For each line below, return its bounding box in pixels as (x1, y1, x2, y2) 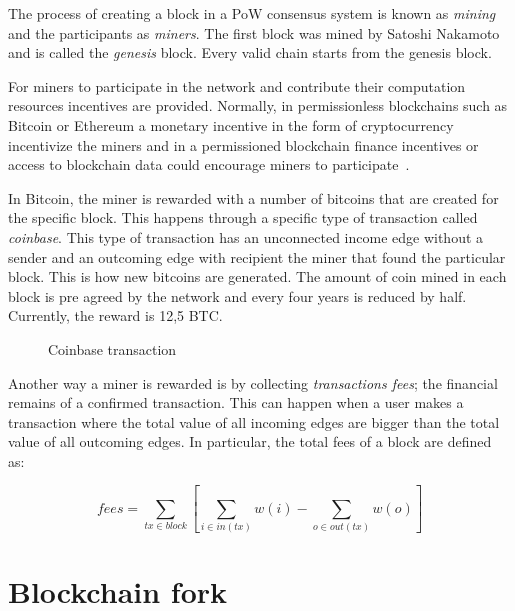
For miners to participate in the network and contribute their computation (8, 75, 466, 96)
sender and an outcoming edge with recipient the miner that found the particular (8, 246, 506, 267)
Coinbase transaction (48, 338, 177, 359)
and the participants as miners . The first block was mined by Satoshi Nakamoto (8, 22, 500, 43)
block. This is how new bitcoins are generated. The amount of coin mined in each (8, 266, 507, 287)
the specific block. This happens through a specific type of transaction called (8, 207, 478, 228)
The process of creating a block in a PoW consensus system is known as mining (8, 3, 496, 23)
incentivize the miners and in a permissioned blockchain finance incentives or (8, 134, 479, 155)
